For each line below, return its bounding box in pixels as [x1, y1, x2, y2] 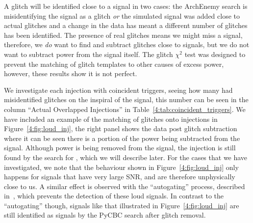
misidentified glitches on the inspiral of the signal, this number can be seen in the [4, 94, 249, 105]
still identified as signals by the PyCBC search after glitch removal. [4, 210, 206, 220]
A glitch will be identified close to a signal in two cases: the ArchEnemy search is [4, 1, 248, 11]
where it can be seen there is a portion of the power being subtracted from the [4, 133, 240, 143]
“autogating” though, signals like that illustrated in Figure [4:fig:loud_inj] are [4, 200, 239, 210]
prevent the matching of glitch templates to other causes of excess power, [4, 58, 224, 69]
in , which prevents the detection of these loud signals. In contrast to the [4, 191, 224, 201]
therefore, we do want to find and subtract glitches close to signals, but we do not [4, 39, 250, 50]
